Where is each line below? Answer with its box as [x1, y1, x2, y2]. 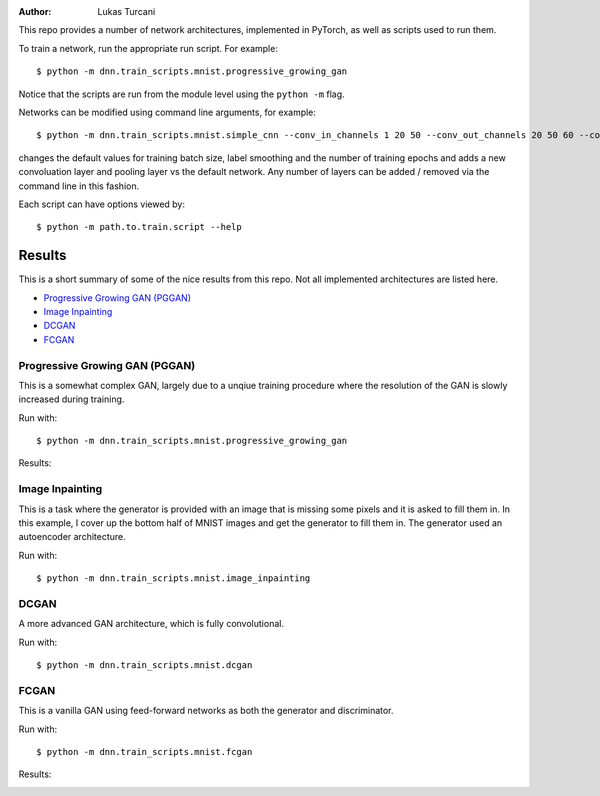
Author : [18, 6, 52, 17]
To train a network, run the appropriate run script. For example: [18, 42, 279, 54]
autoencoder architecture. [18, 531, 127, 543]
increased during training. [18, 393, 125, 405]
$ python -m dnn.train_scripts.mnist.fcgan [36, 746, 253, 758]
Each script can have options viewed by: [18, 198, 185, 210]
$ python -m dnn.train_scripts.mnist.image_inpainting [36, 573, 311, 584]
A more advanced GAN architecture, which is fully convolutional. [18, 618, 285, 630]
